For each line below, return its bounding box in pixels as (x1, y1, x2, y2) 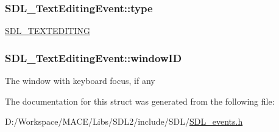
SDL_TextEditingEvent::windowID (5, 50, 182, 65)
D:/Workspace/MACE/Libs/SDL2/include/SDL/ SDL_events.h (5, 115, 243, 128)
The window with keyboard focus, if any (5, 74, 155, 87)
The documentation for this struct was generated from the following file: (5, 94, 275, 107)
